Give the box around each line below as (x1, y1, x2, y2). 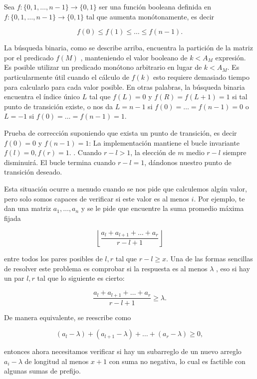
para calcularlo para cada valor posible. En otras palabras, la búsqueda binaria (4, 81, 245, 92)
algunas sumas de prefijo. (4, 366, 81, 376)
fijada (4, 212, 21, 223)
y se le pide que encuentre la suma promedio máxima (81, 203, 244, 213)
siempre (223, 147, 247, 158)
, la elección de (130, 147, 176, 158)
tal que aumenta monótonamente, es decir (86, 11, 215, 21)
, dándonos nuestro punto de (144, 157, 232, 167)
